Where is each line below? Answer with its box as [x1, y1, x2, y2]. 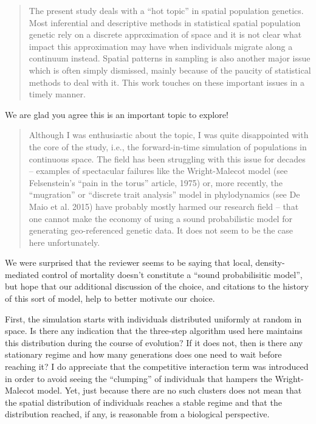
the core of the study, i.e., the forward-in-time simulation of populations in [29, 140, 307, 153]
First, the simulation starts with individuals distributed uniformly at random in [5, 312, 302, 325]
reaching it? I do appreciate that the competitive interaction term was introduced [5, 360, 309, 373]
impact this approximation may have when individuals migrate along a [29, 40, 293, 52]
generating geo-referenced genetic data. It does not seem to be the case [29, 224, 294, 237]
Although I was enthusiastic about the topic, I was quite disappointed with [29, 128, 309, 141]
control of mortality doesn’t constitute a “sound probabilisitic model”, [41, 268, 303, 280]
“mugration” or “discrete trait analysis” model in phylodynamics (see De [29, 188, 300, 201]
